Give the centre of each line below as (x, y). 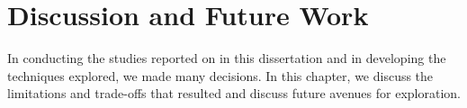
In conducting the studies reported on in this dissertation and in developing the (227, 58)
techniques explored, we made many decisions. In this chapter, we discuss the (220, 75)
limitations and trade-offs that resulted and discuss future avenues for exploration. (234, 93)
